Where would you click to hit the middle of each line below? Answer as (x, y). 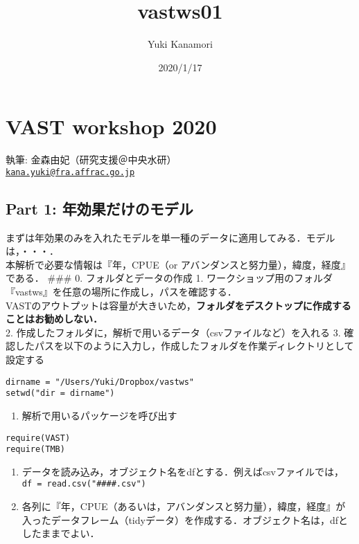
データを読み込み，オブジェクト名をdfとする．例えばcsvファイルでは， (183, 471)
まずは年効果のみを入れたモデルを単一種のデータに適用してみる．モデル (170, 237)
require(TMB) (35, 450)
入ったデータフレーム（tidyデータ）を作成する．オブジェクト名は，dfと (185, 519)
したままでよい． (61, 533)
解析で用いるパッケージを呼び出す (99, 415)
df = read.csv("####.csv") (84, 484)
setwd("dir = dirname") (60, 393)
